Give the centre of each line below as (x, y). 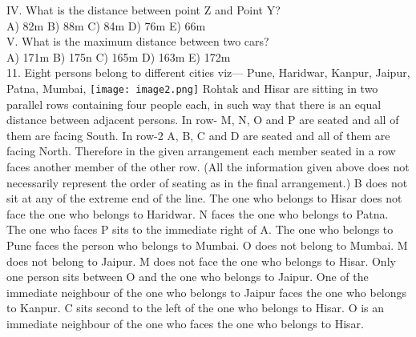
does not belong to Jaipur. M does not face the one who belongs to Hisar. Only (201, 261)
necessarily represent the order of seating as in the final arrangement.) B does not (207, 182)
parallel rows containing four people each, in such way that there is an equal (194, 104)
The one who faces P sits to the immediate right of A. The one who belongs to (200, 229)
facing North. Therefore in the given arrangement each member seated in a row (201, 151)
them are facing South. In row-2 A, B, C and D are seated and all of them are (198, 135)
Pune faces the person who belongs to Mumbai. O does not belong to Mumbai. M (207, 245)
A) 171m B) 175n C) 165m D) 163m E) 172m (119, 56)
